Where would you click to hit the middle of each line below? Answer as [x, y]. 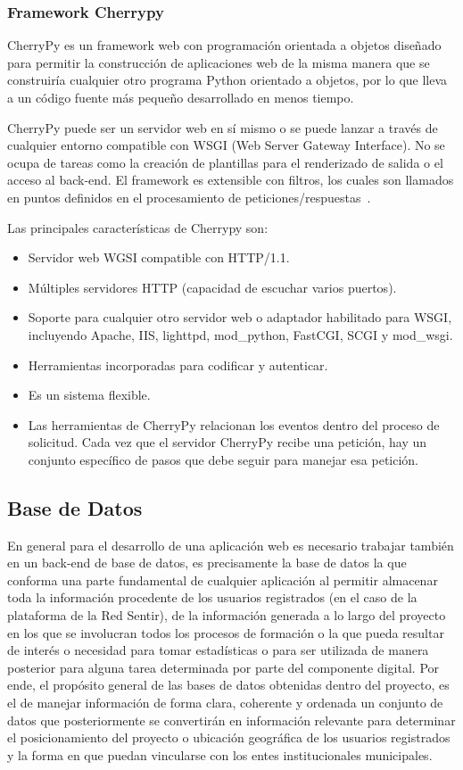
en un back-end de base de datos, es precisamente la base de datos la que [207, 563]
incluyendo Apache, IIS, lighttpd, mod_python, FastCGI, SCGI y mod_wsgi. [240, 334]
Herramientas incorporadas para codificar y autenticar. [178, 364]
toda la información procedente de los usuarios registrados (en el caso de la [212, 597]
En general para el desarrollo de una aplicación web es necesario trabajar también [231, 545]
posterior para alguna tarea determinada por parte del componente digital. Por [223, 667]
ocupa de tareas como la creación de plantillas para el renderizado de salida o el [225, 162]
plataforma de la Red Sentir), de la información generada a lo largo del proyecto [227, 615]
